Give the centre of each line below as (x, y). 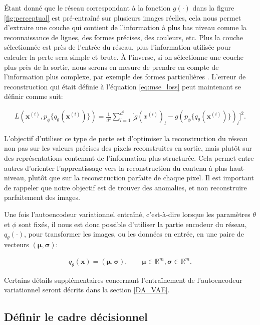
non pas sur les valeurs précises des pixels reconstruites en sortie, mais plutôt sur (128, 148)
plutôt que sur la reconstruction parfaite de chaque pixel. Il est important (141, 178)
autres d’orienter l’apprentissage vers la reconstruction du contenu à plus (116, 168)
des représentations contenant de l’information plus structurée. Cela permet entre (129, 158)
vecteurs (17, 244)
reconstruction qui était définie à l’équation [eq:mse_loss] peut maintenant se (122, 86)
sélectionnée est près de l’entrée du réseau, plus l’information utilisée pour (117, 47)
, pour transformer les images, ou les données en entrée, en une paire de (134, 234)
